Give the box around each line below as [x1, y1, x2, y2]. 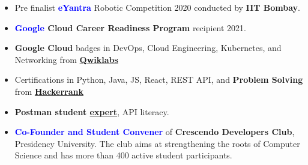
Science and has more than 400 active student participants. [14, 149, 232, 161]
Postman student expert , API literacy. [14, 105, 169, 118]
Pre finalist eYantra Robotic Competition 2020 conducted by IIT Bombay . [14, 1, 301, 13]
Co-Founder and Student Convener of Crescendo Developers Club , [14, 125, 295, 138]
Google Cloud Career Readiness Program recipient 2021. [14, 21, 246, 34]
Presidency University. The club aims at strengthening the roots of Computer [14, 137, 300, 149]
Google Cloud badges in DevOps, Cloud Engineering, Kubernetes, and [14, 41, 282, 54]
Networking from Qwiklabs [14, 53, 118, 65]
